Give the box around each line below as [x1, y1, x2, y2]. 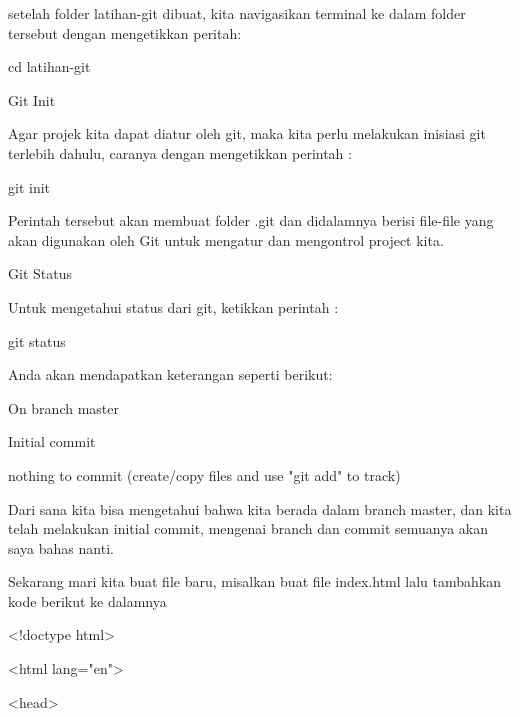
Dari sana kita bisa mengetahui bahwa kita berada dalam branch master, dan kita [8, 498, 512, 519]
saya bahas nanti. [8, 537, 114, 558]
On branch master [8, 397, 119, 418]
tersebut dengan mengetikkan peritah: [8, 22, 242, 43]
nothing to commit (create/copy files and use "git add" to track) [8, 464, 401, 485]
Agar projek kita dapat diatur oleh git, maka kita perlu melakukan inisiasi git [8, 123, 486, 144]
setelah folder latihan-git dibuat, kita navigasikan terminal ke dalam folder [8, 3, 466, 23]
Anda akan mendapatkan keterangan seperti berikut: [8, 364, 333, 385]
